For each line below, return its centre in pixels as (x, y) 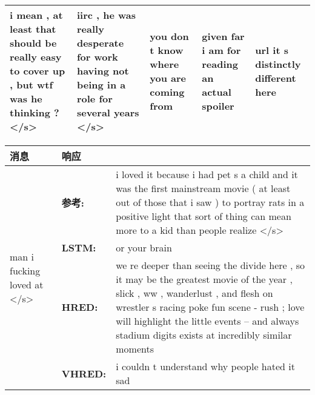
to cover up (38, 71)
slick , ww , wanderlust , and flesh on (194, 293)
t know (167, 50)
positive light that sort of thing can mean (204, 216)
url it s (272, 50)
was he (26, 98)
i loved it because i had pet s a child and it (207, 174)
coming (167, 91)
